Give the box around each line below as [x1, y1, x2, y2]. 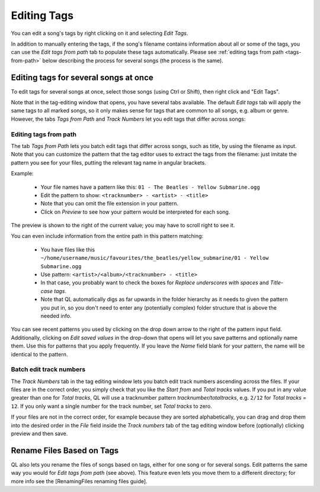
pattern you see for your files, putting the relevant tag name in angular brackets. [11, 159, 207, 166]
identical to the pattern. [11, 350, 68, 358]
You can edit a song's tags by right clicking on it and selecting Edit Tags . [11, 30, 188, 37]
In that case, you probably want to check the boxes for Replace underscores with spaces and [40, 279, 269, 287]
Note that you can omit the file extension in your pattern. [40, 200, 179, 207]
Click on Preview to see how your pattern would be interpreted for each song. [40, 208, 231, 216]
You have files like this [40, 246, 95, 253]
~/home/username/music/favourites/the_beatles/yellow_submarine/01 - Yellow [40, 255, 269, 262]
